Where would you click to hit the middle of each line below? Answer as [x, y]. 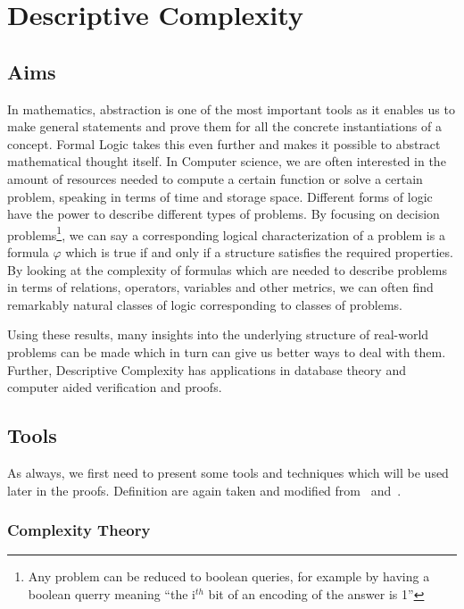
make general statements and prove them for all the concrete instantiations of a [224, 126]
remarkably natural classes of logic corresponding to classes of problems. [205, 304]
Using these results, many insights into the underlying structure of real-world [218, 334]
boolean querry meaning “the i [112, 593]
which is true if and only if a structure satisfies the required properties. [259, 251]
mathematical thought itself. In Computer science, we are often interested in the [227, 161]
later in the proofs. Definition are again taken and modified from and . [204, 490]
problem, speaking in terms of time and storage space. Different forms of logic [220, 196]
